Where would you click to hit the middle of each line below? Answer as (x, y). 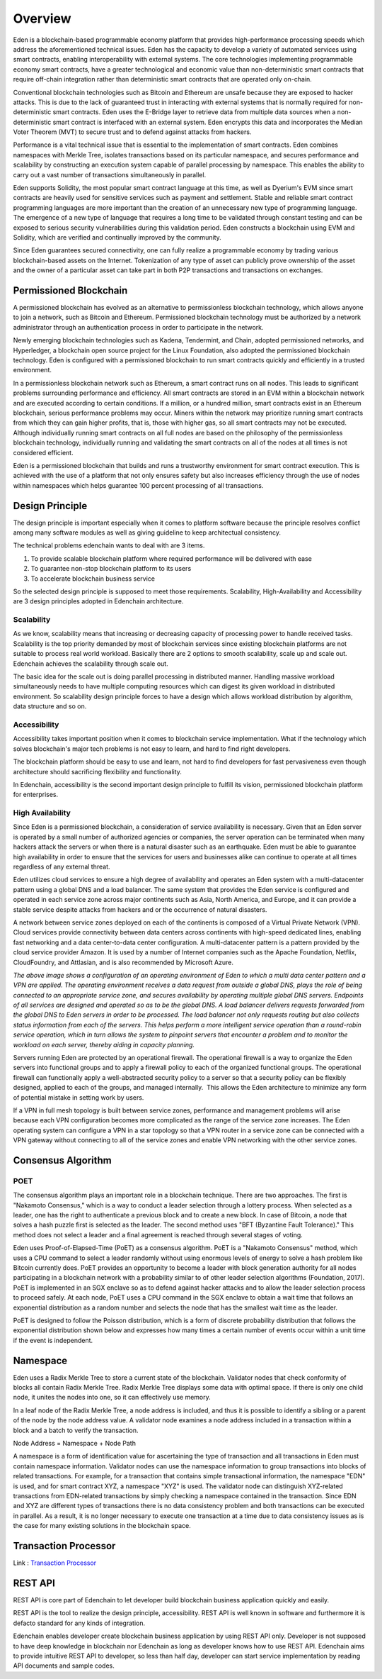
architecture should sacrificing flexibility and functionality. (97, 771)
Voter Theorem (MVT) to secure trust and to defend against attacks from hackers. (132, 132)
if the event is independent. (53, 1340)
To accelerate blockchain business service (93, 579)
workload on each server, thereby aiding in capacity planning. (104, 1044)
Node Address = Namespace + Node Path (74, 1444)
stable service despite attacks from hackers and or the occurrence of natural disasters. (140, 909)
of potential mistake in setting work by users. (79, 1097)
